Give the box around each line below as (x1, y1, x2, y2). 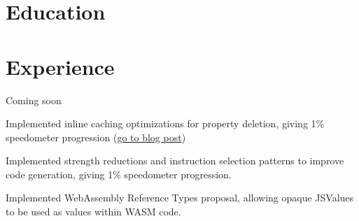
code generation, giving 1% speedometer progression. (6, 166, 232, 181)
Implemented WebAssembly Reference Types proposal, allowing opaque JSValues (6, 190, 354, 205)
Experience (6, 52, 115, 80)
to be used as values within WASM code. (6, 204, 181, 219)
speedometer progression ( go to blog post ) (6, 129, 186, 144)
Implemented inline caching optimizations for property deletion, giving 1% (6, 116, 325, 131)
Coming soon (6, 92, 62, 107)
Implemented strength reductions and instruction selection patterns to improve (6, 153, 344, 168)
